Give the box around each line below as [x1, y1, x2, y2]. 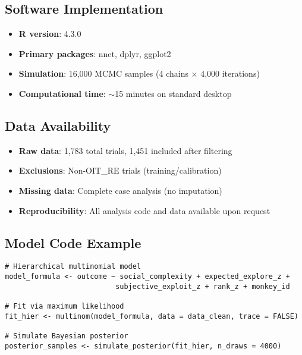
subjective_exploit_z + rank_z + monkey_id [115, 282, 290, 291]
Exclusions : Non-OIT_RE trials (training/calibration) [18, 164, 222, 177]
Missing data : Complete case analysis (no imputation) [18, 184, 222, 196]
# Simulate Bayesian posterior [5, 331, 128, 340]
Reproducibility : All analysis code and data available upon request [18, 204, 270, 216]
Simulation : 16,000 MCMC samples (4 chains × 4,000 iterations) [18, 67, 260, 80]
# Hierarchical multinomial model [5, 262, 141, 271]
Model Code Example [5, 233, 141, 252]
